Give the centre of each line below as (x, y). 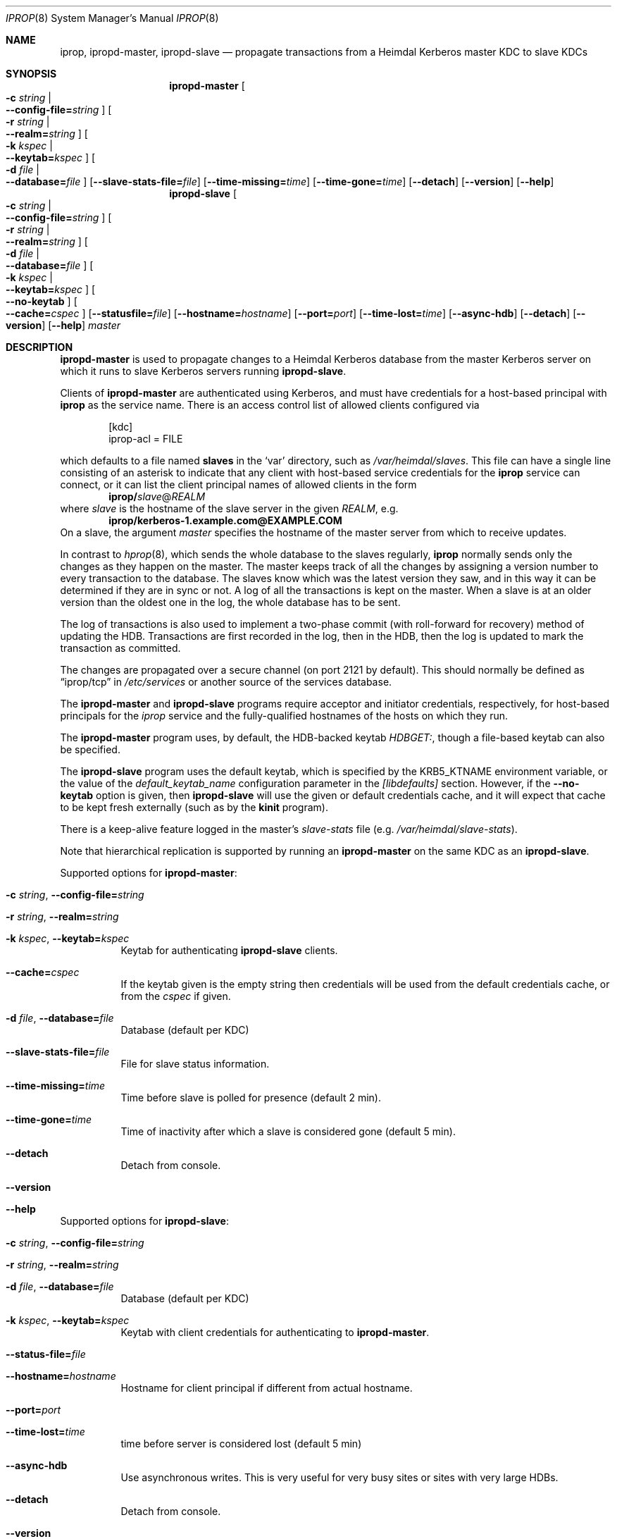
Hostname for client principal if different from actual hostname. (267, 1388)
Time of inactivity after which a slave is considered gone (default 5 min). (288, 1131)
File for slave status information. (195, 1064)
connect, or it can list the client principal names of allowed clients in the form (238, 484)
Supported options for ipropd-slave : (144, 1221)
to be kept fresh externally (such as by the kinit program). (194, 807)
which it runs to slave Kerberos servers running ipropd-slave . (203, 371)
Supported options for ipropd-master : (149, 873)
